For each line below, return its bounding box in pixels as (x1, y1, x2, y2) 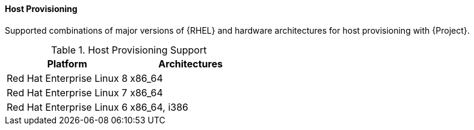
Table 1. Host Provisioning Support (51, 43, 207, 56)
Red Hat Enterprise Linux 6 (7, 101, 128, 113)
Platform (47, 57, 87, 70)
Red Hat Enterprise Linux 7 (7, 86, 128, 99)
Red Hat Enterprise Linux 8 (7, 72, 128, 84)
